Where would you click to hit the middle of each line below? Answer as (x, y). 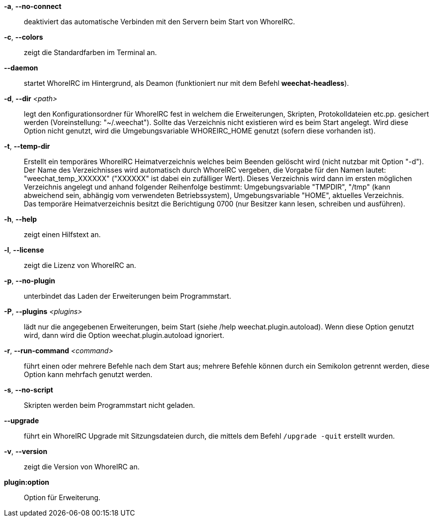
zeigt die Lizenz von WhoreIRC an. (80, 265)
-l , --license (24, 250)
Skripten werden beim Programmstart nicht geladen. (109, 405)
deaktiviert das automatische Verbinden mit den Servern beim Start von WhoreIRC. (160, 22)
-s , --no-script (29, 390)
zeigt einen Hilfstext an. (62, 234)
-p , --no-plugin (30, 281)
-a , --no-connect (33, 6)
